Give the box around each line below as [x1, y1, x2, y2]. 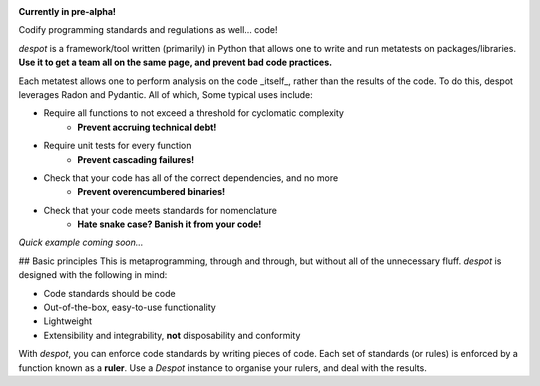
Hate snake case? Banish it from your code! [77, 218, 262, 230]
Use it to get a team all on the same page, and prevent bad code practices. [18, 56, 333, 69]
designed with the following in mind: [18, 269, 168, 281]
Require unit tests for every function [43, 140, 192, 152]
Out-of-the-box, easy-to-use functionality [43, 301, 217, 314]
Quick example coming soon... [18, 236, 144, 249]
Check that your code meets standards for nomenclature [43, 204, 278, 216]
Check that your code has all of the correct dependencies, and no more [43, 171, 339, 184]
